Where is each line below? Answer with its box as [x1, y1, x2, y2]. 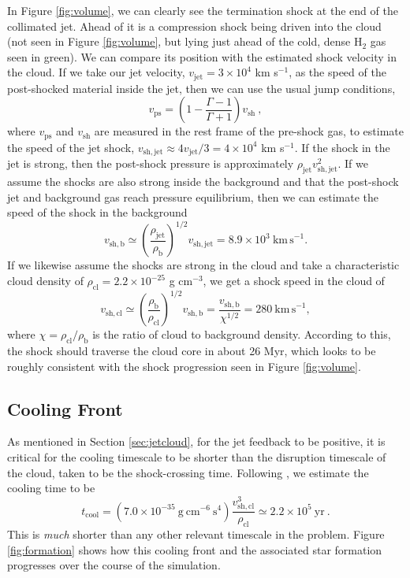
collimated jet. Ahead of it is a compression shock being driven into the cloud [7, 17, 382, 34]
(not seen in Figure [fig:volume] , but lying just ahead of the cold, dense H [7, 33, 363, 50]
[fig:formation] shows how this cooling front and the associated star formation [7, 541, 382, 558]
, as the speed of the [289, 64, 386, 80]
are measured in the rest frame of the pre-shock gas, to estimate [94, 123, 404, 139]
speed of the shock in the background [7, 204, 188, 220]
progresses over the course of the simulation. [7, 557, 221, 573]
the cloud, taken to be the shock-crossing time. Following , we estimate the [7, 464, 369, 480]
